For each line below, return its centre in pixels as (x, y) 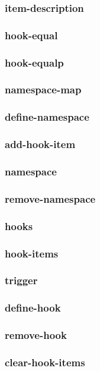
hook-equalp (34, 62)
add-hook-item (40, 144)
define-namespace (47, 117)
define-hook (33, 308)
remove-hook (36, 335)
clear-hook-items (45, 362)
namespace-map (43, 89)
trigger (21, 280)
